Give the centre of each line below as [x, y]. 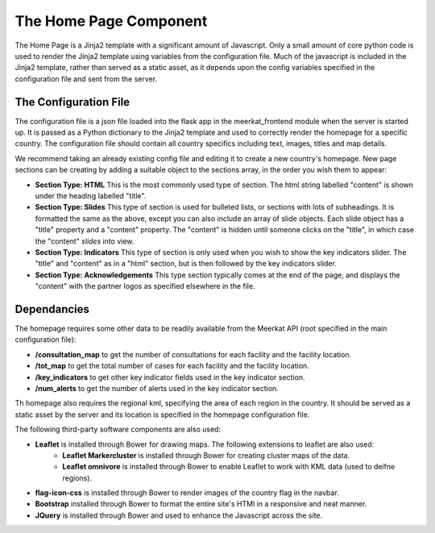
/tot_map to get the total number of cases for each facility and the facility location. [172, 366]
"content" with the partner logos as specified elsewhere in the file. [145, 286]
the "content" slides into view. [85, 241]
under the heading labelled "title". [91, 196]
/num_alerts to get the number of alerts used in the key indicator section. [157, 388]
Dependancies [52, 309]
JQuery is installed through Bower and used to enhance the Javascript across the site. [179, 515]
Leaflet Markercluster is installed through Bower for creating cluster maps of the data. [206, 455]
